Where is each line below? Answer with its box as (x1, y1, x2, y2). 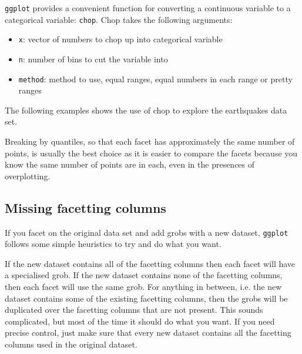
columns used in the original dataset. (5, 338, 137, 350)
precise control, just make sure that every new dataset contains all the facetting (5, 326, 291, 339)
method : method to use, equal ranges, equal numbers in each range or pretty (18, 72, 293, 85)
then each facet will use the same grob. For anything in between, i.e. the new (5, 280, 282, 293)
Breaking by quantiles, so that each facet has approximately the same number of (5, 135, 295, 148)
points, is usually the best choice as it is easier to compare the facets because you (5, 146, 298, 159)
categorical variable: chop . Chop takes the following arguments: (5, 13, 233, 25)
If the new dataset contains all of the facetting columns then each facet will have (5, 257, 296, 269)
